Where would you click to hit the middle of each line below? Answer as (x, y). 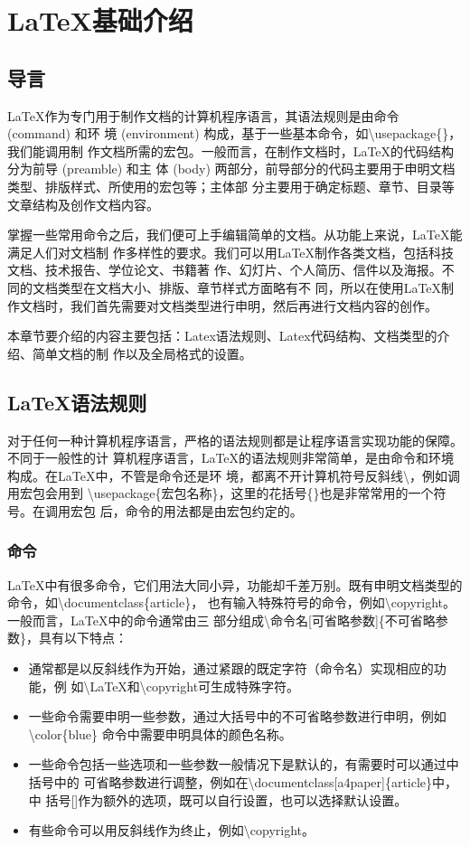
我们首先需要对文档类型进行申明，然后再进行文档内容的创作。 (254, 305)
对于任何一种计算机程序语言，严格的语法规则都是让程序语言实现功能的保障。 (235, 440)
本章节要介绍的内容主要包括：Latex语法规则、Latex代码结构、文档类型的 (222, 336)
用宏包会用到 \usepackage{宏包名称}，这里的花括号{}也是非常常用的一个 (221, 493)
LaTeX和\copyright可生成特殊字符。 (195, 686)
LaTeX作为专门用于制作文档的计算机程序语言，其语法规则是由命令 (203, 115)
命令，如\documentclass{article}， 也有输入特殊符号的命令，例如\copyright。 (232, 602)
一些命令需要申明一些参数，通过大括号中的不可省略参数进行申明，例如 (237, 716)
